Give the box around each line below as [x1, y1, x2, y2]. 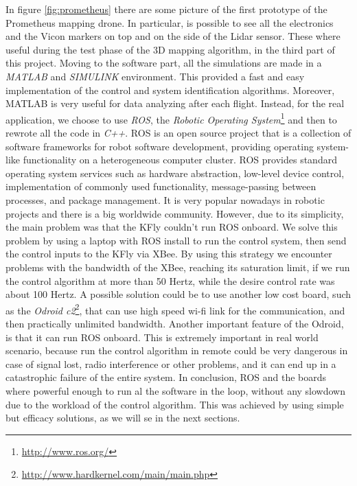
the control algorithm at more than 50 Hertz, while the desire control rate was [5, 273, 335, 288]
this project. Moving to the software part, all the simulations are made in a [5, 56, 322, 70]
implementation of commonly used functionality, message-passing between [5, 179, 316, 194]
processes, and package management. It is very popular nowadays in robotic [5, 192, 325, 207]
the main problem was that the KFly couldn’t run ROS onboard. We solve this [5, 220, 338, 234]
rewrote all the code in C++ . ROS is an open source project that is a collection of [5, 126, 352, 139]
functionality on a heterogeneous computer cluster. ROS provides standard [23, 152, 337, 167]
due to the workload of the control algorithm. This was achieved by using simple [5, 397, 344, 411]
